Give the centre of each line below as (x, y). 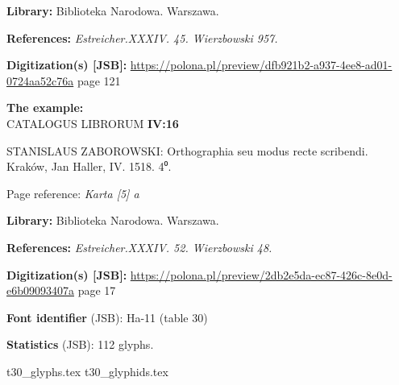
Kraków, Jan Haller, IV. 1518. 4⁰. (89, 166)
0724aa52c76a (40, 80)
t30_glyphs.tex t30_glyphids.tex (87, 371)
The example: (45, 108)
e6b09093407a (40, 290)
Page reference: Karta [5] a (73, 193)
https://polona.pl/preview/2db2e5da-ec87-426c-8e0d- (261, 274)
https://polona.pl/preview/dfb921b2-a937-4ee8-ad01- (261, 65)
